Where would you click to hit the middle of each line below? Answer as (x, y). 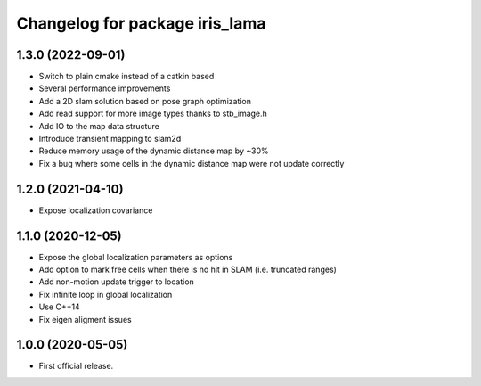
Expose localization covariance (96, 210)
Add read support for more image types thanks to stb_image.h (153, 114)
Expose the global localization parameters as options (136, 257)
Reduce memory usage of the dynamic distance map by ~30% (154, 151)
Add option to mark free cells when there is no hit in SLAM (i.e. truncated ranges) (188, 269)
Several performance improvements (105, 88)
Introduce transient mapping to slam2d (110, 139)
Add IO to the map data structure (99, 126)
